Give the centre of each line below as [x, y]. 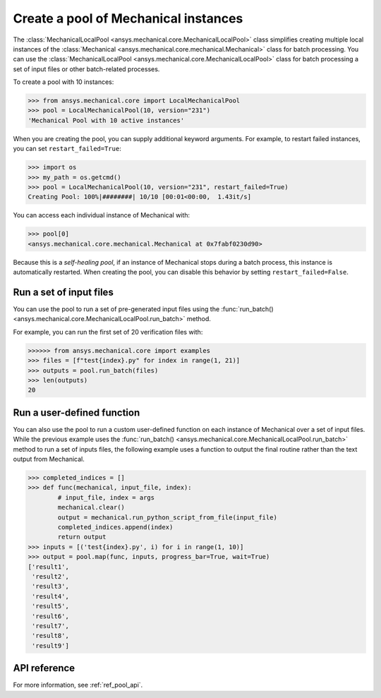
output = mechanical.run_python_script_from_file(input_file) [168, 517]
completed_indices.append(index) [115, 527]
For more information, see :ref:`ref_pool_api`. [78, 685]
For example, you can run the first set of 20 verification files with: [108, 332]
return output [82, 537]
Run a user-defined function [77, 413]
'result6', [51, 616]
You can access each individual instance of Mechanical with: [102, 215]
